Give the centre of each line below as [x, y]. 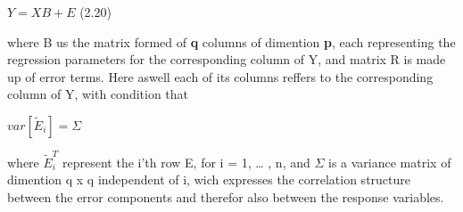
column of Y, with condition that [98, 94]
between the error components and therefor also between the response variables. [226, 196]
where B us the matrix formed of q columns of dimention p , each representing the [231, 41]
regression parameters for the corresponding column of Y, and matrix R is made [227, 59]
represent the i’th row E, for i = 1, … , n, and [186, 162]
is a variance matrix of [390, 162]
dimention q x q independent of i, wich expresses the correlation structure [209, 179]
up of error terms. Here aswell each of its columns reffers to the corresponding [220, 76]
